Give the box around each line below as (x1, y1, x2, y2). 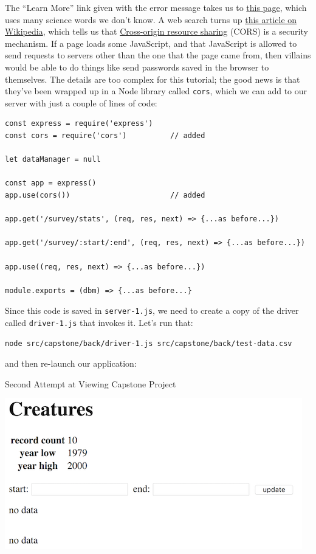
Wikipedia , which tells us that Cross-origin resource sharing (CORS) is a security (5, 25, 308, 38)
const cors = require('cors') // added (5, 131, 205, 140)
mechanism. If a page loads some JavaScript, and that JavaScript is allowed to (5, 36, 297, 49)
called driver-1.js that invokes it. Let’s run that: (5, 316, 193, 328)
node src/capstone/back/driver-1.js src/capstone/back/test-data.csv (5, 339, 292, 348)
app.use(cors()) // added (5, 190, 205, 199)
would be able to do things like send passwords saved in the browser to (5, 60, 269, 73)
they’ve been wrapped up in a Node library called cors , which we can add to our (5, 85, 307, 97)
